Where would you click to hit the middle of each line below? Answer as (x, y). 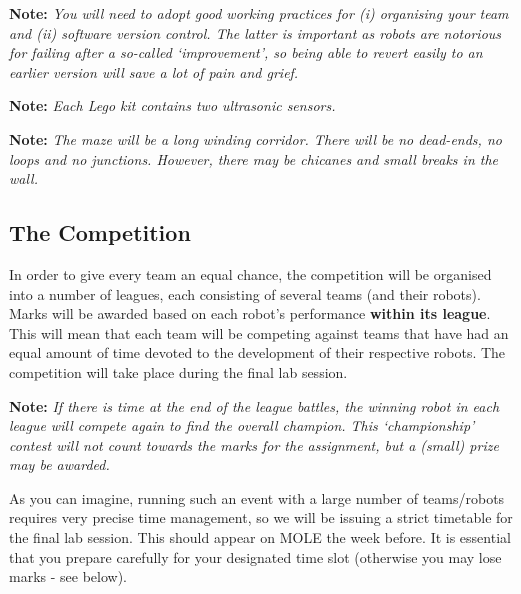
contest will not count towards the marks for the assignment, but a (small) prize (254, 444)
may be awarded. (59, 464)
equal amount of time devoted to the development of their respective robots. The (257, 352)
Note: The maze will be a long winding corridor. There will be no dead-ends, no (255, 138)
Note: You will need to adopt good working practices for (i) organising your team (259, 13)
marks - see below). (68, 576)
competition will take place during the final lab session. (178, 371)
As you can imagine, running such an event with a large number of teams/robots (257, 497)
